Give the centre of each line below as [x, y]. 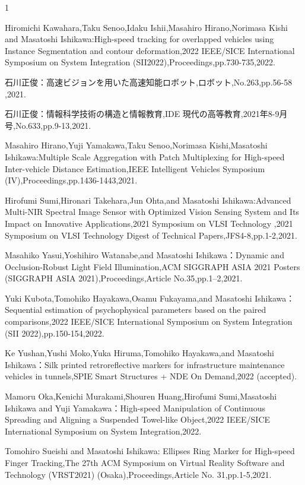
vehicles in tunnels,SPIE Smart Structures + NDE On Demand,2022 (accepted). [151, 376]
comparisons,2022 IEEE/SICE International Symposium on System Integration [149, 321]
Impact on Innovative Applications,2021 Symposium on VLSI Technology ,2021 [149, 223]
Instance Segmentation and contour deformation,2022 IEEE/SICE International [150, 50]
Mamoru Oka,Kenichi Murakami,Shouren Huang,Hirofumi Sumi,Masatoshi [141, 396]
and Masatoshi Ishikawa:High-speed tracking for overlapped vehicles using [139, 39]
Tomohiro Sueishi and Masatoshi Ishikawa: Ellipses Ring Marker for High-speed [150, 451]
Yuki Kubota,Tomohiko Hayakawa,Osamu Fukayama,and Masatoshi [128, 298]
